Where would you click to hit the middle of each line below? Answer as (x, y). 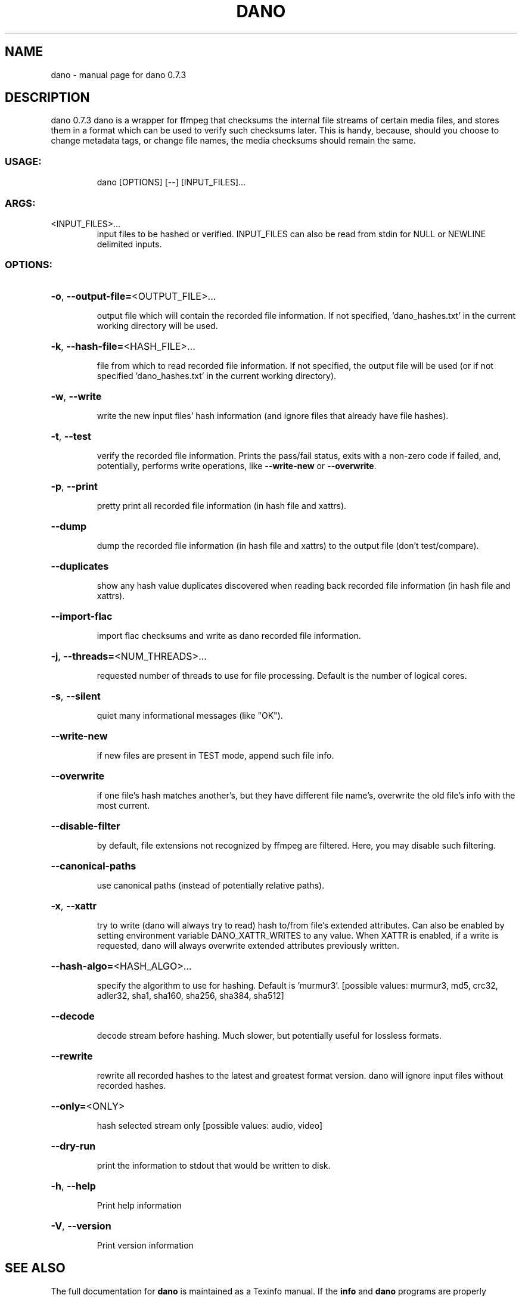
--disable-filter (86, 826)
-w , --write (76, 396)
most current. (123, 805)
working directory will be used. (157, 325)
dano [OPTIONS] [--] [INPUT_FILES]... (171, 182)
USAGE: (23, 161)
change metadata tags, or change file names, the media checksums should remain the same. (233, 141)
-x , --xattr (74, 906)
